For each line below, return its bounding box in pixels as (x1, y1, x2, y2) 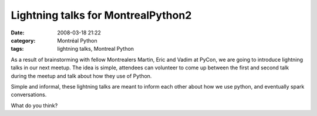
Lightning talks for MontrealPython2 (11, 9, 192, 22)
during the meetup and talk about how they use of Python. (11, 72, 152, 79)
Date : (11, 29, 25, 36)
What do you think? (11, 102, 58, 109)
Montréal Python (57, 37, 97, 44)
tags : (11, 45, 24, 52)
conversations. (11, 91, 47, 99)
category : (11, 37, 36, 44)
